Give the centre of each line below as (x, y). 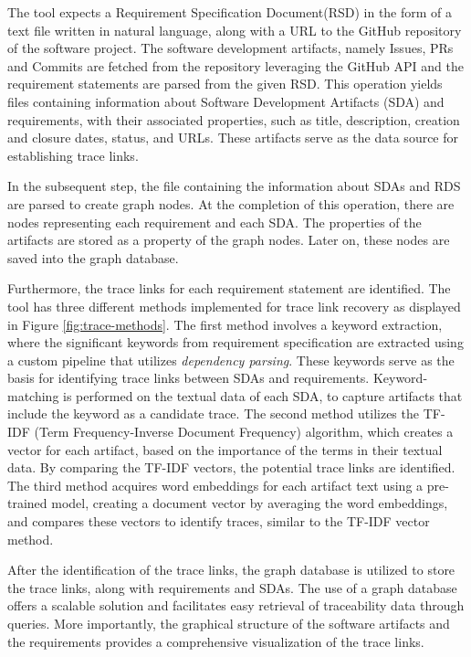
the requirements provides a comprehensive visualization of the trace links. (216, 641)
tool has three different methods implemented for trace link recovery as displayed (234, 306)
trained (27, 503)
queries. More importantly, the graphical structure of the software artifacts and (229, 623)
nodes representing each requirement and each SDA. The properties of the (215, 222)
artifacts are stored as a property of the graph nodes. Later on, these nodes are (229, 240)
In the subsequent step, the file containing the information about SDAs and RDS (234, 186)
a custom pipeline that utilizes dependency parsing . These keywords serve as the (231, 360)
